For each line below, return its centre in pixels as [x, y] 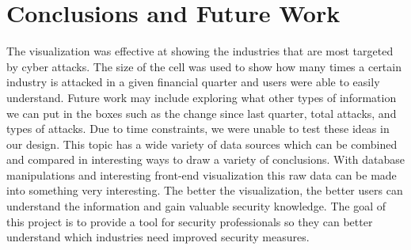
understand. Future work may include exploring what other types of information [202, 97]
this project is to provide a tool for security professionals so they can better [190, 221]
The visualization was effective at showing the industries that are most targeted [200, 51]
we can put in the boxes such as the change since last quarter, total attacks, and [202, 113]
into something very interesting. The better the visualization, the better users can [205, 190]
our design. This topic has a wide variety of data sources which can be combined [202, 144]
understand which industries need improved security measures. [158, 237]
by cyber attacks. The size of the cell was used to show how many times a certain [204, 66]
